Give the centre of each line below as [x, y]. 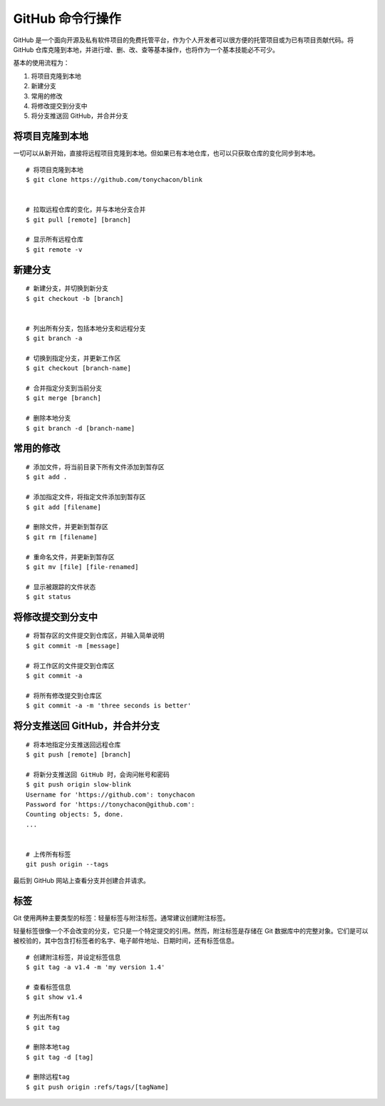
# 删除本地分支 [48, 418]
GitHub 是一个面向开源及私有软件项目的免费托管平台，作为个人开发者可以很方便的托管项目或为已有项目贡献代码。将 [184, 40]
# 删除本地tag [48, 1047]
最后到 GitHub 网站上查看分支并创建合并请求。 [81, 880]
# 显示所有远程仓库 [55, 240]
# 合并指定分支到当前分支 [64, 388]
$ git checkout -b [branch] [75, 298]
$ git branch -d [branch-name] [81, 428]
